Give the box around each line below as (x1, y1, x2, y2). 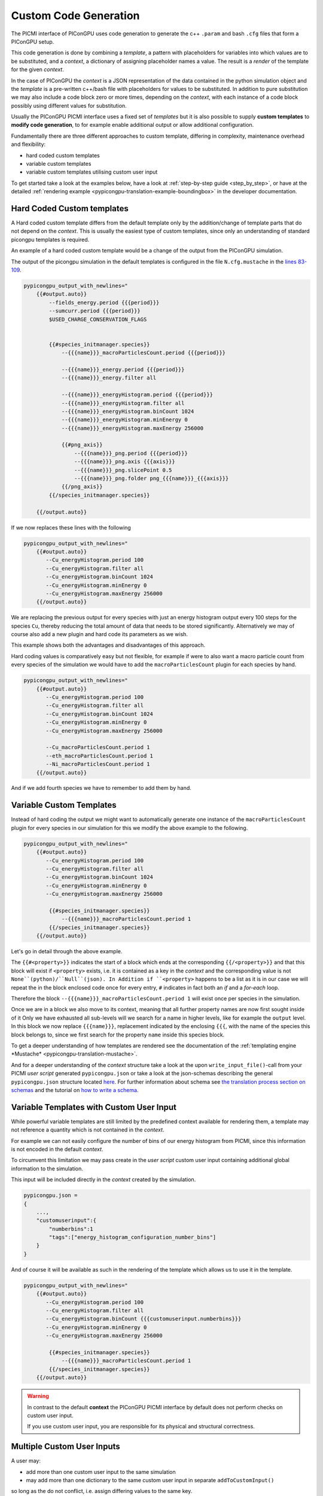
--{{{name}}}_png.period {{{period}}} (74, 449, 188, 457)
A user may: (11, 1457, 41, 1464)
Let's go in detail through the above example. (11, 948, 123, 955)
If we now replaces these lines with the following (11, 524, 131, 531)
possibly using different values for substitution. (11, 102, 127, 109)
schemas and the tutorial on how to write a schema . (11, 1086, 139, 1093)
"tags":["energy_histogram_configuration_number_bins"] (48, 1234, 217, 1241)
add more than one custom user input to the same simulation (26, 1468, 176, 1475)
